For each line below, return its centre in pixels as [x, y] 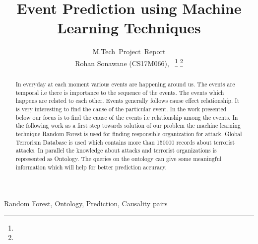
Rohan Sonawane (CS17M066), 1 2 [129, 62]
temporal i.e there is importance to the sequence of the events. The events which [120, 92]
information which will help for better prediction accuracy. [91, 167]
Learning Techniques [129, 28]
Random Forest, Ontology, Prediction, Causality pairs [86, 203]
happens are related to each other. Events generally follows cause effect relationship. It [128, 101]
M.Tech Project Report [129, 51]
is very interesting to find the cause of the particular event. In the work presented [121, 109]
